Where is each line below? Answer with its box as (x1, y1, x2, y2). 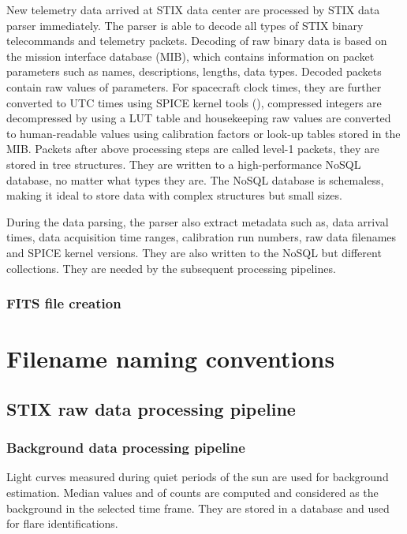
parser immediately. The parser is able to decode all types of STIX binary (6, 17, 364, 33)
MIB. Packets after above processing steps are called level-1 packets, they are (6, 140, 379, 157)
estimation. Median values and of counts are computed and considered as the (6, 484, 379, 500)
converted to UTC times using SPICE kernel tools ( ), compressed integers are (6, 94, 382, 110)
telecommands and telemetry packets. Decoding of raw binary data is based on (6, 32, 387, 49)
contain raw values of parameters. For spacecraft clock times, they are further (6, 78, 382, 95)
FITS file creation (6, 293, 121, 313)
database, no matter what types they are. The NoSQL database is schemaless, (6, 171, 384, 188)
